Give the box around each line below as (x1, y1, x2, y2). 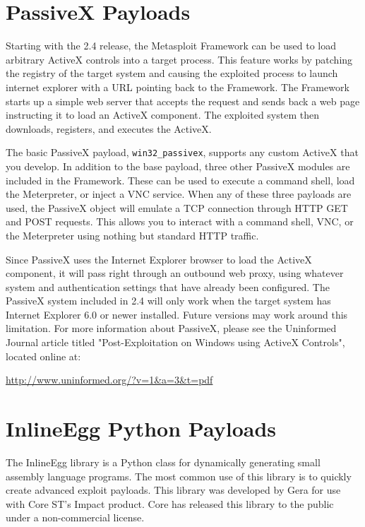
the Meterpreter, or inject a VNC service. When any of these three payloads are (6, 186, 352, 201)
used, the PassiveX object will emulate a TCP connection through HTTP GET (6, 200, 348, 215)
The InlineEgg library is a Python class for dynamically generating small (6, 454, 321, 469)
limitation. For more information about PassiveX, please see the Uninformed (6, 321, 337, 336)
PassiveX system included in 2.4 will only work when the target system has (6, 293, 331, 308)
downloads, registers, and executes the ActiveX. (6, 121, 212, 136)
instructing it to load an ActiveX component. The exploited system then (6, 107, 319, 122)
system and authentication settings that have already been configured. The (6, 279, 330, 294)
